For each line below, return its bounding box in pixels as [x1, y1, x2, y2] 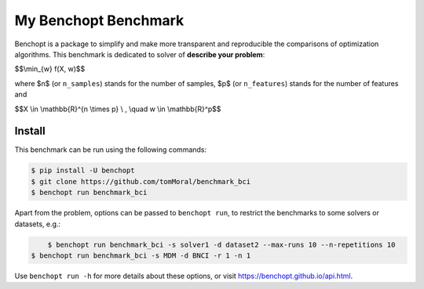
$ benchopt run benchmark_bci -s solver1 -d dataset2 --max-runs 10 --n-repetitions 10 [47, 240, 396, 249]
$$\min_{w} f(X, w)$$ [14, 64, 86, 74]
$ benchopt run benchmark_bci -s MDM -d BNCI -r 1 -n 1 [31, 251, 251, 260]
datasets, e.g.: [14, 219, 61, 229]
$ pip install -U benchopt [31, 166, 135, 175]
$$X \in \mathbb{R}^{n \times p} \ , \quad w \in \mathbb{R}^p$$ [14, 104, 221, 114]
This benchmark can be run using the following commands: [14, 145, 207, 154]
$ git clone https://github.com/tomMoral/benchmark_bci [31, 177, 251, 186]
